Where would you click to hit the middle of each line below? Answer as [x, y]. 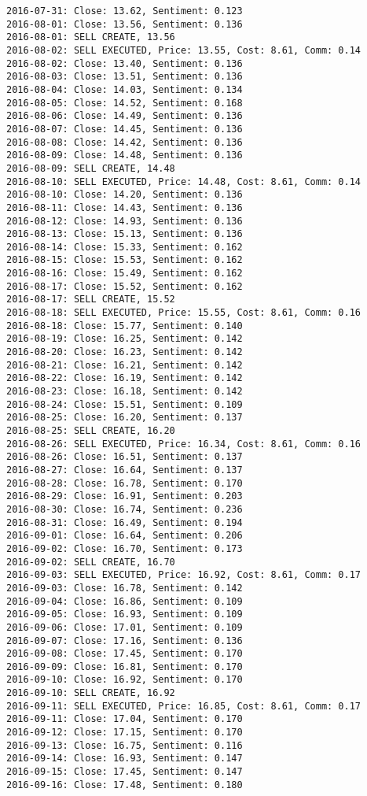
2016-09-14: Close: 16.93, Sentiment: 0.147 [125, 759]
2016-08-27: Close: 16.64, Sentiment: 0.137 [125, 470]
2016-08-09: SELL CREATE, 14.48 [91, 168]
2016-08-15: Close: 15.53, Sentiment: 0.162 [125, 260]
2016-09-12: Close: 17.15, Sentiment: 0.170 [125, 733]
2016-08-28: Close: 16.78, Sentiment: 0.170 [125, 483]
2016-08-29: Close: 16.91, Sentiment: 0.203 [125, 496]
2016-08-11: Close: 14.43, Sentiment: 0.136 [125, 207]
